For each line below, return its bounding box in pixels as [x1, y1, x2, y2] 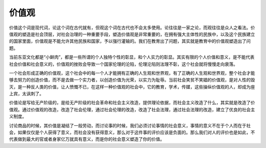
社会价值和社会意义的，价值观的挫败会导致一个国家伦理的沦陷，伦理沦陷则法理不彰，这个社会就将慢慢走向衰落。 [9, 61, 238, 67]
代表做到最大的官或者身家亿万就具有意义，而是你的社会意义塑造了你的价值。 [9, 136, 165, 142]
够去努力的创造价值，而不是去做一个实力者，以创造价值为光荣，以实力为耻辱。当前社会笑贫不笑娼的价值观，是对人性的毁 [9, 77, 255, 83]
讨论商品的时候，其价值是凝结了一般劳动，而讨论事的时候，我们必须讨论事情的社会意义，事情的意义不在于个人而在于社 [9, 122, 251, 128]
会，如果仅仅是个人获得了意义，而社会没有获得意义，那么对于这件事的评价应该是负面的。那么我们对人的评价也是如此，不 [9, 129, 255, 135]
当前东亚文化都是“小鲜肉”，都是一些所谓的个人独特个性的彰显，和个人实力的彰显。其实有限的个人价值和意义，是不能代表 [9, 54, 255, 60]
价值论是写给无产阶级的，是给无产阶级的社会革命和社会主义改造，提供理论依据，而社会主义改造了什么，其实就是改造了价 [9, 100, 255, 106]
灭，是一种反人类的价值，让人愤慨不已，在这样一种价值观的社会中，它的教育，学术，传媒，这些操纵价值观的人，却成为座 [9, 84, 255, 89]
